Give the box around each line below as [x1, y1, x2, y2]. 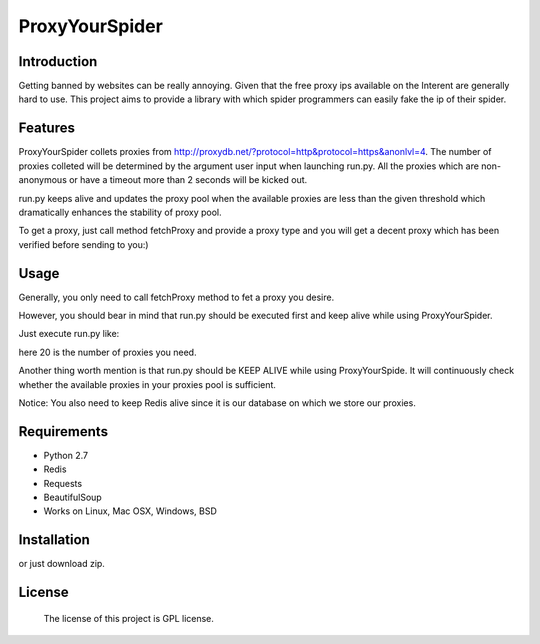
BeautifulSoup [43, 491, 102, 504]
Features [18, 120, 75, 137]
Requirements [18, 423, 109, 440]
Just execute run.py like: [18, 328, 120, 340]
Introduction [18, 53, 98, 70]
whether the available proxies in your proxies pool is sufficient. [18, 378, 277, 390]
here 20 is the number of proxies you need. [18, 346, 197, 358]
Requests [43, 477, 83, 489]
